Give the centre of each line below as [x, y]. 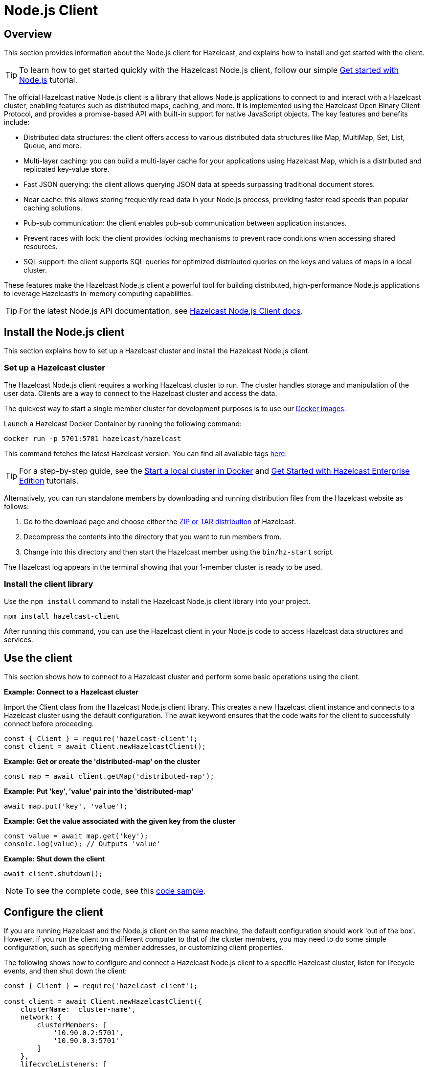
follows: [16, 506]
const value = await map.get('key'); [76, 836]
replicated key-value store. [67, 169]
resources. [41, 247]
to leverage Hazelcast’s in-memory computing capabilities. [99, 294]
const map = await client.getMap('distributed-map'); [109, 777]
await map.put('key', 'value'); [66, 806]
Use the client [38, 658]
